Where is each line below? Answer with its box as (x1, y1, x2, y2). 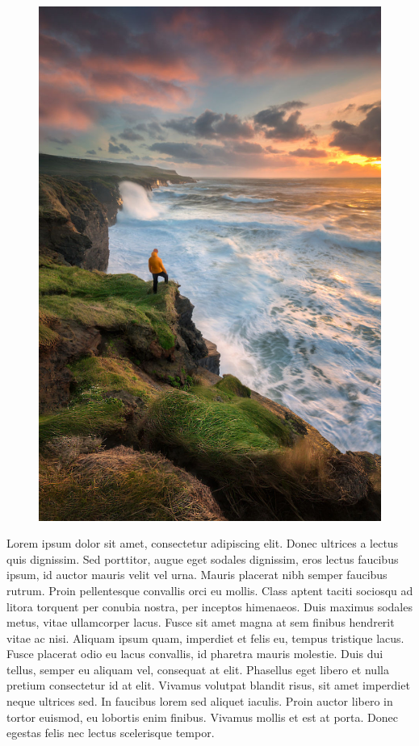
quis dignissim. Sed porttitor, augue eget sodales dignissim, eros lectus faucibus (6, 550, 399, 567)
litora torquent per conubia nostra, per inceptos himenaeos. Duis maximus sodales (6, 598, 413, 615)
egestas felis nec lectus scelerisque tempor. (6, 724, 215, 741)
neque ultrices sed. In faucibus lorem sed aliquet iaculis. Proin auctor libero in (6, 693, 393, 710)
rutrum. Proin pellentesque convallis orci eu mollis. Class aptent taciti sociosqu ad (6, 581, 413, 598)
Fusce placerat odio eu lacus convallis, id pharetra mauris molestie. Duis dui (6, 645, 383, 662)
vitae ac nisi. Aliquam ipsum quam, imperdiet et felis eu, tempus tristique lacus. (6, 629, 404, 646)
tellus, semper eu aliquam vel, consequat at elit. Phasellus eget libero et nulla (6, 661, 389, 677)
